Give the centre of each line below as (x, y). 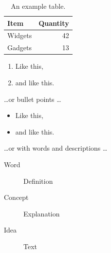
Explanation (42, 213)
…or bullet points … (33, 99)
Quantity (54, 23)
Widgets (20, 35)
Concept (16, 197)
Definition (38, 181)
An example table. (38, 6)
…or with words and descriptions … (56, 148)
